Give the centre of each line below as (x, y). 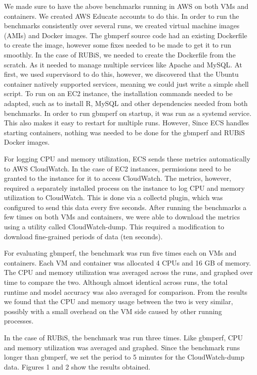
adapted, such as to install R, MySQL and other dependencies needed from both (126, 103)
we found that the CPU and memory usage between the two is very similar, (119, 301)
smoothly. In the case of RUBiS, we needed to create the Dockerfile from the (120, 54)
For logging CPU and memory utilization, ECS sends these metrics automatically (127, 158)
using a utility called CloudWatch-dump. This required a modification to (114, 227)
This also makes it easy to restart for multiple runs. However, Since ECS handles (127, 123)
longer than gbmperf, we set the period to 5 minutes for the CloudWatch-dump (124, 357)
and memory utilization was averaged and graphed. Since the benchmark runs (122, 347)
